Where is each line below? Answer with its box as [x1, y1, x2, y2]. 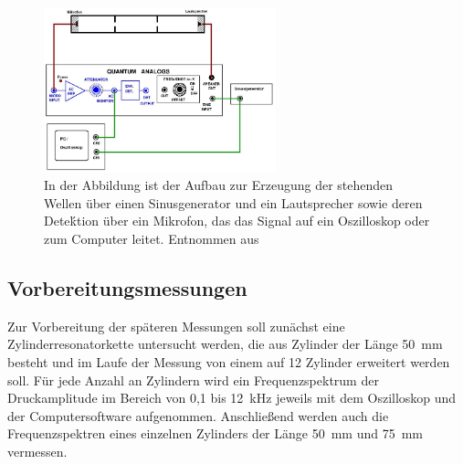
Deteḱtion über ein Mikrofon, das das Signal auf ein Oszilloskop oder [44, 211, 430, 230]
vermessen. [7, 441, 68, 460]
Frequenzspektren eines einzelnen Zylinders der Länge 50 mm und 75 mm [7, 424, 423, 443]
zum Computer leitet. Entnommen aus [44, 228, 259, 248]
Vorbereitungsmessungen [7, 273, 247, 301]
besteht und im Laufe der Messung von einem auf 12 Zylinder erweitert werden [7, 352, 450, 371]
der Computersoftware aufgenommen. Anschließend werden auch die [7, 406, 389, 425]
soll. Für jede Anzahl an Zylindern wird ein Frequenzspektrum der [7, 370, 379, 389]
